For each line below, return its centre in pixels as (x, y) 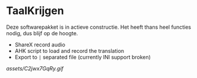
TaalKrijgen (35, 11)
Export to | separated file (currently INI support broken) (83, 57)
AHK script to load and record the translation (69, 50)
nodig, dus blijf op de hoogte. (42, 33)
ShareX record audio (40, 45)
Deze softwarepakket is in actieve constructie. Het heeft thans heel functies (99, 27)
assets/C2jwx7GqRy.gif (35, 68)
